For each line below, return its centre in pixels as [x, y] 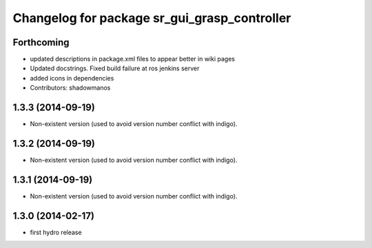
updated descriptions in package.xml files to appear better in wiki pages [133, 59]
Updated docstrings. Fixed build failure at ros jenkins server [115, 68]
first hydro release [56, 232]
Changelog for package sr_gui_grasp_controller [152, 18]
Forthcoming [41, 42]
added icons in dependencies [72, 78]
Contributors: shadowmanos [70, 88]
